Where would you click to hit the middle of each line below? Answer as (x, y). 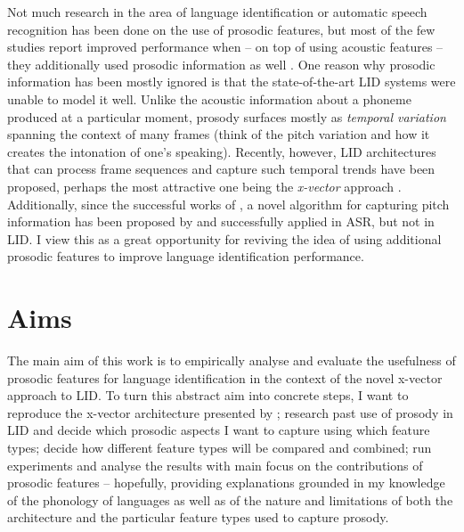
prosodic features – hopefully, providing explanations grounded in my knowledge (226, 483)
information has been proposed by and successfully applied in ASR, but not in (221, 221)
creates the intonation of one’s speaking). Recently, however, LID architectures (222, 151)
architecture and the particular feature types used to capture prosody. (198, 517)
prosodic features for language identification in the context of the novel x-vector (225, 377)
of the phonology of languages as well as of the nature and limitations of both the (230, 499)
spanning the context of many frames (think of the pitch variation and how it (219, 134)
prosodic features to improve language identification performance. (186, 256)
